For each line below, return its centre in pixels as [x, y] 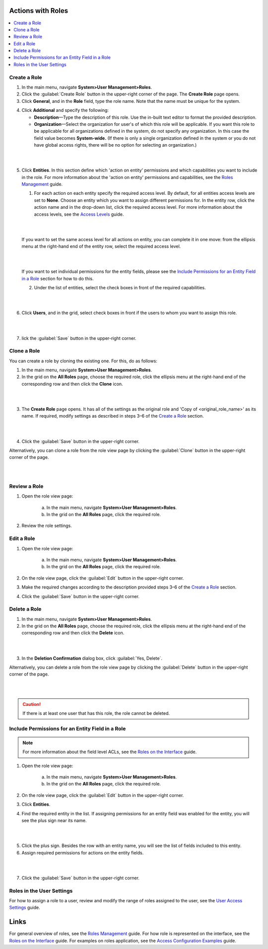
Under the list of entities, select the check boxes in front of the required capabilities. [120, 288]
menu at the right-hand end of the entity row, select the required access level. [101, 247]
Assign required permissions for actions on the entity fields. [83, 853]
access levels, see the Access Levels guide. [79, 214]
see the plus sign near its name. [54, 821]
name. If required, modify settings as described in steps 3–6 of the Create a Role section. [113, 416]
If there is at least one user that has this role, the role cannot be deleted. [96, 713]
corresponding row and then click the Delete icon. [73, 633]
